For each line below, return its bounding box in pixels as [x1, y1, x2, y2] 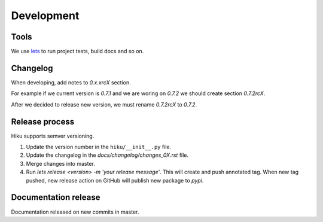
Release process [11, 117, 75, 127]
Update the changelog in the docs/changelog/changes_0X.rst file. [26, 151, 188, 159]
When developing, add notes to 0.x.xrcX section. [11, 78, 131, 86]
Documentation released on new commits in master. [11, 208, 139, 215]
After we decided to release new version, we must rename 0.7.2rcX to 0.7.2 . [11, 101, 197, 108]
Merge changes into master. [26, 160, 96, 167]
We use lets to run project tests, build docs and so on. [11, 48, 144, 55]
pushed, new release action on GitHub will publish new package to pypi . [26, 177, 204, 184]
